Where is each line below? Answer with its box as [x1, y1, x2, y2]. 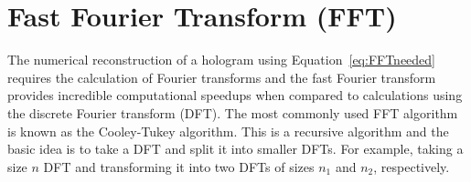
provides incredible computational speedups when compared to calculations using [7, 86, 463, 105]
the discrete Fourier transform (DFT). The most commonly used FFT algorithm [7, 103, 458, 122]
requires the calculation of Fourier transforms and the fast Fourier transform [7, 67, 436, 86]
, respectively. [373, 157, 450, 176]
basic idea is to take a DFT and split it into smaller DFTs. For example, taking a [7, 139, 464, 158]
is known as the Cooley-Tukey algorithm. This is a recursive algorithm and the [7, 121, 449, 140]
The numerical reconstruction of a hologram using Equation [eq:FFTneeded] [7, 50, 435, 69]
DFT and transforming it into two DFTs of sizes [43, 157, 315, 176]
